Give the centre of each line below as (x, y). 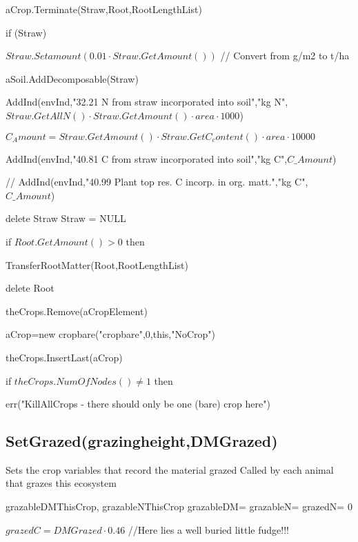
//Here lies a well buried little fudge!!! (208, 529)
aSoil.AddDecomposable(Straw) (72, 78)
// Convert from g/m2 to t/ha (285, 56)
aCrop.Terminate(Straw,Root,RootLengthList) (104, 9)
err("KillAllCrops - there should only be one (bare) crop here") (138, 404)
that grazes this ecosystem (61, 483)
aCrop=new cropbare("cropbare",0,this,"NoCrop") (111, 334)
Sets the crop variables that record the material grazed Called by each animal (170, 469)
